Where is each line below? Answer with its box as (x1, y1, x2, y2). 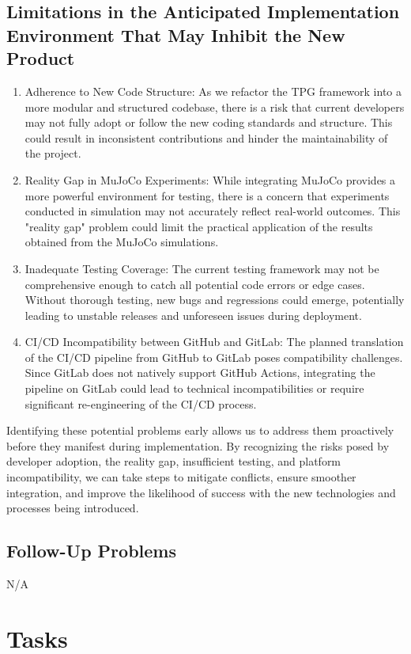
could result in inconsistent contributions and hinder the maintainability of (25, 129, 388, 146)
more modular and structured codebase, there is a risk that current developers (25, 98, 405, 115)
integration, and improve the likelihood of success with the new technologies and (6, 484, 396, 500)
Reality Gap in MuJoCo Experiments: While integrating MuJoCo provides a (25, 171, 396, 188)
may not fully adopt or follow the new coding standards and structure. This (25, 114, 393, 131)
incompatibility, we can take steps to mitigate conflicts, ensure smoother (6, 469, 356, 485)
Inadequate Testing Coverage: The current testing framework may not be (25, 260, 379, 276)
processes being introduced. (6, 500, 139, 516)
